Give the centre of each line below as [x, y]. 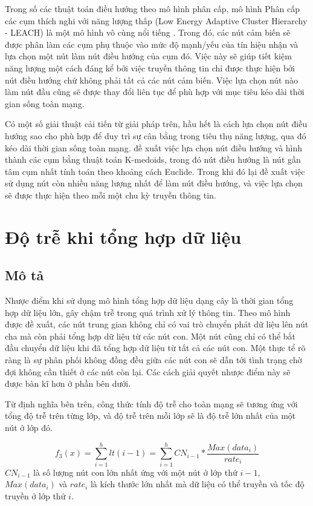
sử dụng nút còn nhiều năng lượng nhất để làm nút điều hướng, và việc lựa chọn [154, 183]
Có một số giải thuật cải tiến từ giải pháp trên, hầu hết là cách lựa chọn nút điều [156, 124]
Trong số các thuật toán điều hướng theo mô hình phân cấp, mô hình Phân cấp [153, 8]
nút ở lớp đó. [29, 428]
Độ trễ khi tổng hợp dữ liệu [123, 236]
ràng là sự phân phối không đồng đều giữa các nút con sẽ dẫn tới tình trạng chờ [153, 360]
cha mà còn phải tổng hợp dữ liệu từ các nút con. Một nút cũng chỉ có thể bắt [150, 336]
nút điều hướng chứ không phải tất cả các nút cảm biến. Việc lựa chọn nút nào [151, 80]
